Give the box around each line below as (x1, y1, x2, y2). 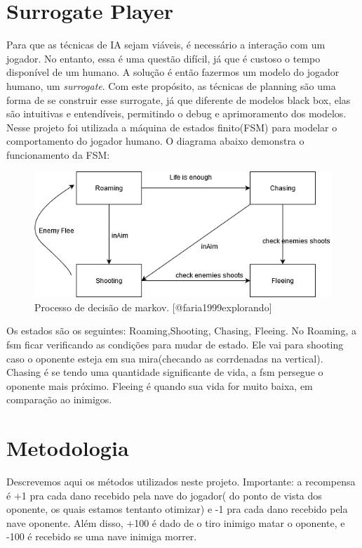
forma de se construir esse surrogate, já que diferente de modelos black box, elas (6, 92, 351, 107)
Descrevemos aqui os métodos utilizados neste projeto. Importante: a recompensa (6, 474, 356, 489)
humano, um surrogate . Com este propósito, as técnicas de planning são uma (6, 78, 336, 93)
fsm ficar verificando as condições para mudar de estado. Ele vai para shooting (6, 337, 344, 351)
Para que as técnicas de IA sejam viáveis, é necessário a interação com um (6, 37, 326, 52)
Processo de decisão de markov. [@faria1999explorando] (34, 299, 272, 314)
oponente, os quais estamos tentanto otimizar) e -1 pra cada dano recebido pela (6, 502, 348, 516)
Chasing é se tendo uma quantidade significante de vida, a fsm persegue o (6, 365, 323, 379)
